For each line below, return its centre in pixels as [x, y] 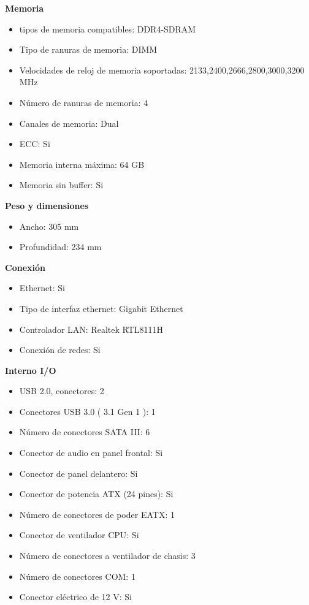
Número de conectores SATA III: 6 [85, 432]
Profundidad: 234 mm [60, 247]
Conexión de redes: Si [60, 350]
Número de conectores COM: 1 [77, 576]
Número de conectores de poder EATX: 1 [97, 514]
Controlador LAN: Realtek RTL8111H [91, 329]
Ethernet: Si [42, 288]
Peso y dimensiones [47, 205]
